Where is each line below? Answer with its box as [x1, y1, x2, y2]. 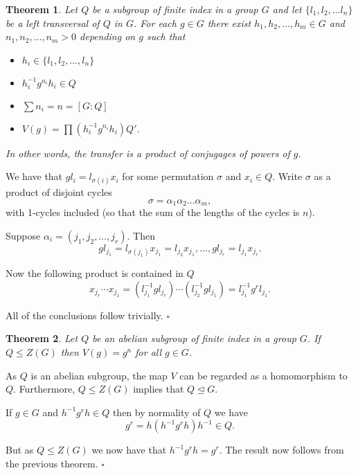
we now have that [91, 442, 167, 457]
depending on [80, 29, 136, 44]
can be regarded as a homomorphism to [179, 368, 348, 382]
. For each [133, 15, 177, 30]
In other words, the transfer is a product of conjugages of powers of [6, 145, 290, 160]
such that [146, 29, 186, 44]
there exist [207, 15, 251, 30]
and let [272, 2, 302, 16]
